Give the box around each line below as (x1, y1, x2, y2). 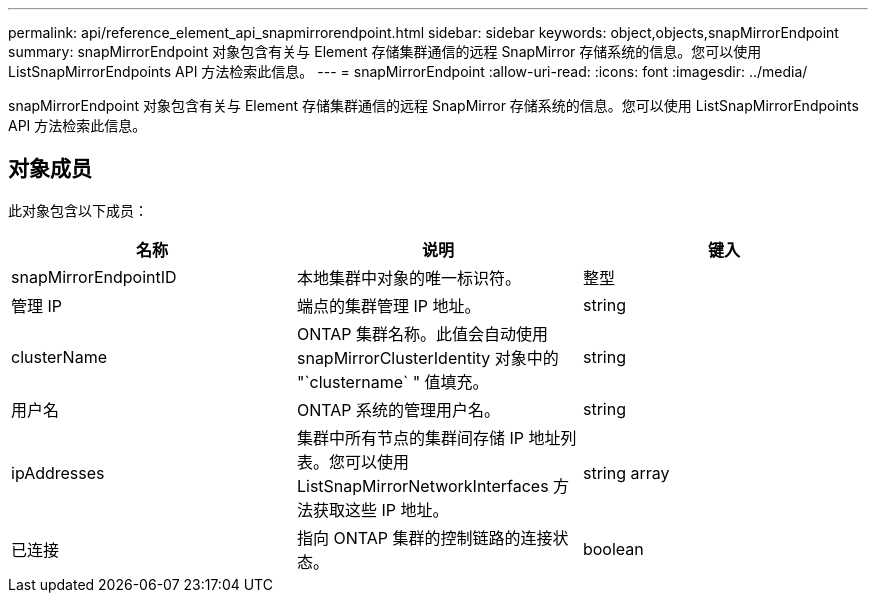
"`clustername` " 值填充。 (296, 371, 489, 392)
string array (582, 462, 670, 483)
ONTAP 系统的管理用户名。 (296, 399, 501, 420)
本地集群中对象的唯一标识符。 (296, 267, 521, 288)
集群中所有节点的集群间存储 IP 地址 (296, 427, 561, 448)
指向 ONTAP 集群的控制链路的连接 (296, 527, 553, 548)
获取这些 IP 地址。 (312, 499, 449, 520)
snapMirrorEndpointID (11, 266, 177, 287)
